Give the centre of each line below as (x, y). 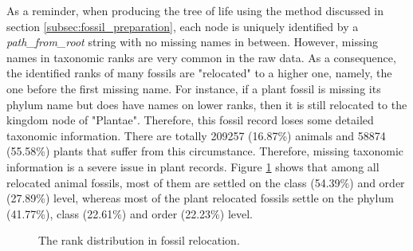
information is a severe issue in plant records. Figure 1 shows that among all (193, 166)
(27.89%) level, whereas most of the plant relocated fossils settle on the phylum (200, 198)
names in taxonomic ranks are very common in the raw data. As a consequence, (201, 57)
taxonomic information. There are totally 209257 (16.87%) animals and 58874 (196, 135)
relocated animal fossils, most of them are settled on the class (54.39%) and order (206, 182)
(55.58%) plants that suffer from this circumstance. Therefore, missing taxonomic (205, 151)
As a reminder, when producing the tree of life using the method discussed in (195, 10)
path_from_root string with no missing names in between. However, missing (193, 42)
